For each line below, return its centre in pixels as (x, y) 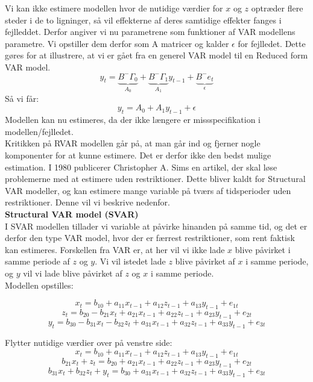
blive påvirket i (263, 249)
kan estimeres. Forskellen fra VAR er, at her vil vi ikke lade (115, 249)
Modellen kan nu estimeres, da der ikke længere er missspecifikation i (133, 120)
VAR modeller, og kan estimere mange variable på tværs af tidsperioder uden (148, 190)
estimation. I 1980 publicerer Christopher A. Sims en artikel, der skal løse (141, 167)
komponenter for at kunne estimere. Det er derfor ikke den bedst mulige (138, 155)
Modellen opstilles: (39, 285)
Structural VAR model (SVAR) (72, 214)
